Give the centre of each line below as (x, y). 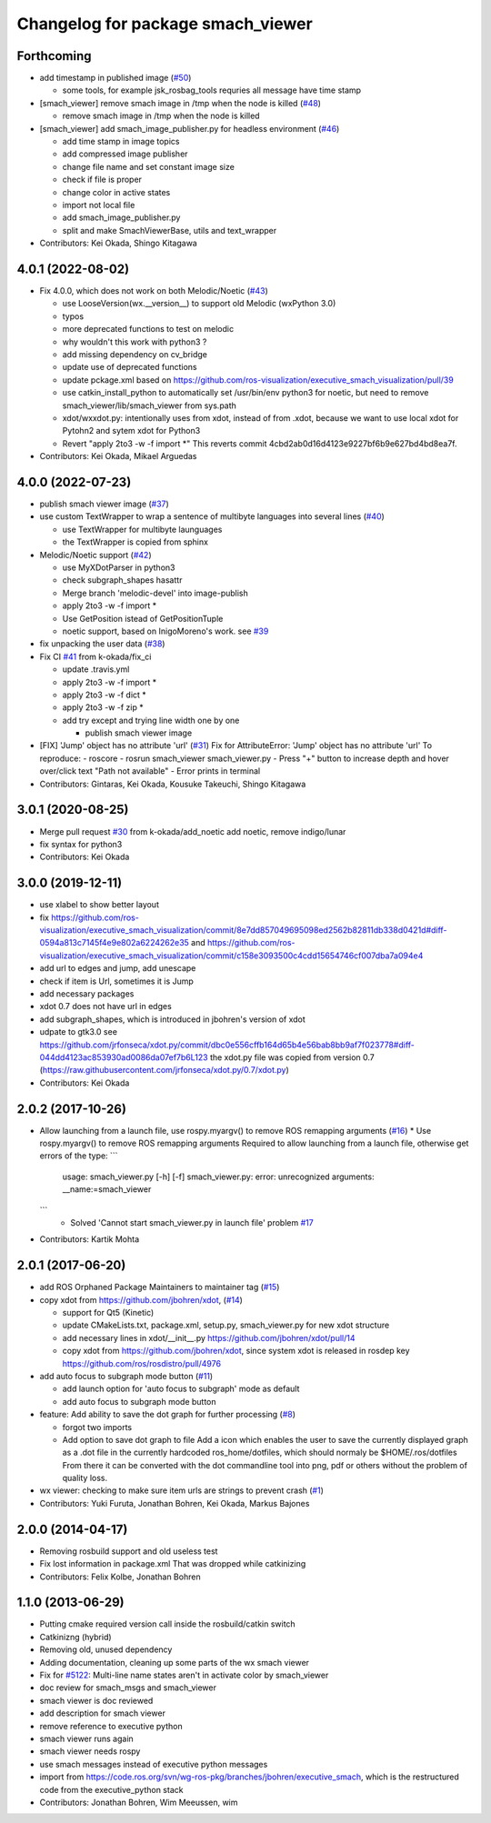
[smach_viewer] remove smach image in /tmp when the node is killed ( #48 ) (180, 103)
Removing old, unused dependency (106, 1649)
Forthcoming (54, 56)
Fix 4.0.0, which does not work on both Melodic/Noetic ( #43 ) (154, 291)
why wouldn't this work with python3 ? (135, 342)
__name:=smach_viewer (107, 1189)
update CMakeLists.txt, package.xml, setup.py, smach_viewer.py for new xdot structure (226, 1325)
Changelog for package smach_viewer (165, 24)
